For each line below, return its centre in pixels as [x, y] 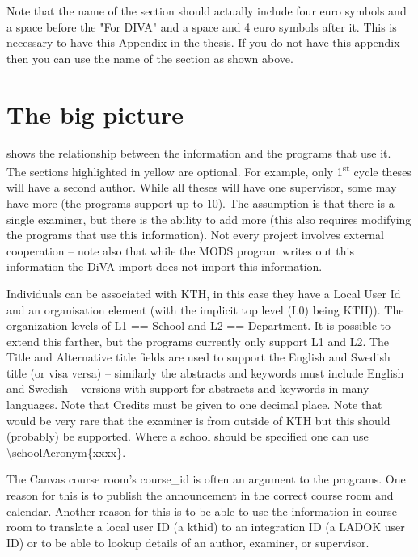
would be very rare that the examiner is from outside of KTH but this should [198, 420]
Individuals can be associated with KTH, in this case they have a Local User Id [204, 293]
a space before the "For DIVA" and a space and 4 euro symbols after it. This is [202, 26]
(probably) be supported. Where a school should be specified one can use [188, 436]
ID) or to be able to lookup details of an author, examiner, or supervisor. [188, 542]
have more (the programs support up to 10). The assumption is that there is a [201, 203]
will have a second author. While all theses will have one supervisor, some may [202, 187]
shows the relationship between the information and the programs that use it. [199, 152]
